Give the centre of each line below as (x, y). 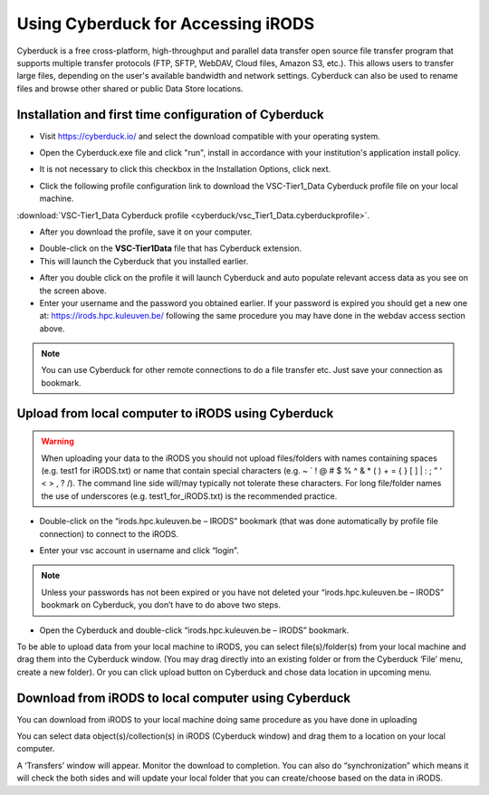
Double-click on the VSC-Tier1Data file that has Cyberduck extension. (171, 248)
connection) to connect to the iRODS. (109, 533)
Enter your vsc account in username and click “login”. (139, 551)
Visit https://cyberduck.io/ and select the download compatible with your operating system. (210, 136)
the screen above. (73, 291)
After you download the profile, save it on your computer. (146, 232)
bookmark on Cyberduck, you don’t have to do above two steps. (161, 605)
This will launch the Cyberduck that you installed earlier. (144, 261)
